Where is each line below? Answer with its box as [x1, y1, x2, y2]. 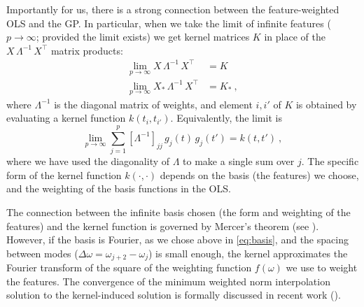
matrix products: [50, 43, 123, 57]
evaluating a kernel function [6, 110, 126, 125]
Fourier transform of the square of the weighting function [6, 260, 252, 275]
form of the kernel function [6, 167, 122, 182]
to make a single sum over [183, 154, 295, 169]
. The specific [301, 154, 359, 169]
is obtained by [295, 97, 357, 111]
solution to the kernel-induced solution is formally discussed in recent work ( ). [6, 287, 341, 302]
